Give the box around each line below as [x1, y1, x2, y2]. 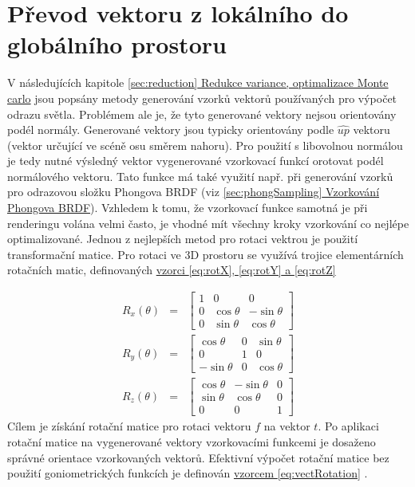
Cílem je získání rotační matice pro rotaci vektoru [7, 418, 251, 434]
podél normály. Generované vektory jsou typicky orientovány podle [7, 121, 334, 138]
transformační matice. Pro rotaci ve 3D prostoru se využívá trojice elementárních [7, 245, 404, 262]
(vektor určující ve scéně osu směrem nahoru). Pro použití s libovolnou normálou [7, 136, 403, 153]
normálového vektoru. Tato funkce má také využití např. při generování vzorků [7, 167, 393, 184]
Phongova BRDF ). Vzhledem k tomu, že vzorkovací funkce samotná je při [7, 199, 368, 216]
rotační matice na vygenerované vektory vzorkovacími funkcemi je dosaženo [7, 434, 376, 450]
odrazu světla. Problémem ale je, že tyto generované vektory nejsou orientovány [7, 105, 397, 122]
